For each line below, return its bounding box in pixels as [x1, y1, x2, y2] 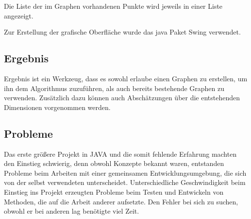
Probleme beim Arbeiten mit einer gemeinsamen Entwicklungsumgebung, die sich [4, 167, 247, 178]
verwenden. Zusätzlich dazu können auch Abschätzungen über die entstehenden [4, 92, 240, 103]
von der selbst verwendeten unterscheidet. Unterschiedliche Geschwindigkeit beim [4, 177, 246, 187]
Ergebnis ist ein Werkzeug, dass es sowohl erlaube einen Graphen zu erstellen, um [4, 73, 248, 83]
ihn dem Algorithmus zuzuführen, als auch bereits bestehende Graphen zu [4, 83, 225, 93]
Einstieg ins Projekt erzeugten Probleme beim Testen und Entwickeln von [4, 186, 224, 197]
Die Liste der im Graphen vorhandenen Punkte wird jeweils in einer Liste [4, 1, 223, 11]
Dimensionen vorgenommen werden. [4, 102, 111, 112]
